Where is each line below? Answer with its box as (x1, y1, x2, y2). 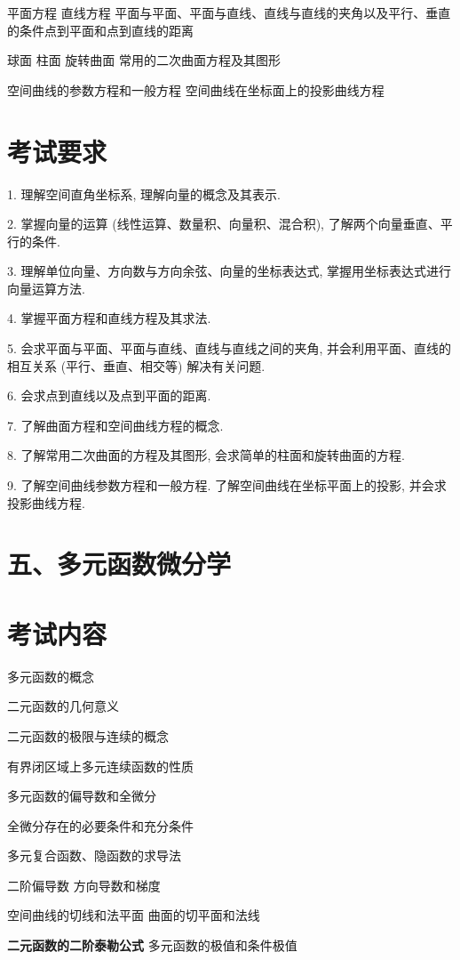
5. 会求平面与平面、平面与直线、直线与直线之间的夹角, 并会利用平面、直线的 (7, 339, 452, 358)
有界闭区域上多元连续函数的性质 (7, 756, 194, 775)
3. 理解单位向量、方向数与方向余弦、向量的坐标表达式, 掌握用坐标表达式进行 (7, 262, 452, 280)
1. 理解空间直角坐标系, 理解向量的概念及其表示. (7, 184, 281, 203)
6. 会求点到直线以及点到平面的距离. (7, 386, 211, 405)
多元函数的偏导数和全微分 (7, 787, 156, 805)
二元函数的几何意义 (7, 697, 119, 715)
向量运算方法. (7, 278, 85, 297)
